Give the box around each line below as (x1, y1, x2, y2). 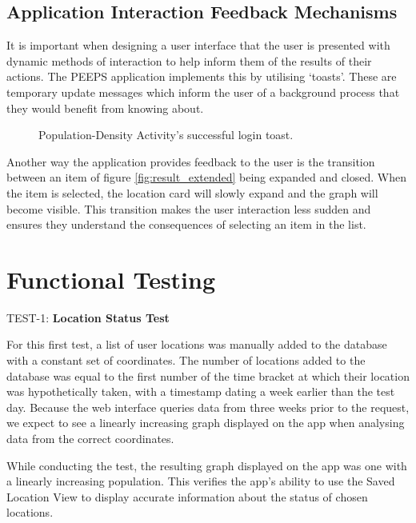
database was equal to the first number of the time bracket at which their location (6, 367, 410, 384)
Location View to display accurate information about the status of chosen (6, 488, 368, 505)
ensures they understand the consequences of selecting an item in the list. (6, 216, 366, 233)
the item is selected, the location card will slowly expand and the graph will (6, 184, 378, 201)
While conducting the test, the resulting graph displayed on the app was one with (6, 457, 407, 473)
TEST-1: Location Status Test (6, 309, 170, 325)
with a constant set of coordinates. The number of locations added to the (6, 352, 366, 369)
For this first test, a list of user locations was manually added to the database (6, 336, 387, 353)
